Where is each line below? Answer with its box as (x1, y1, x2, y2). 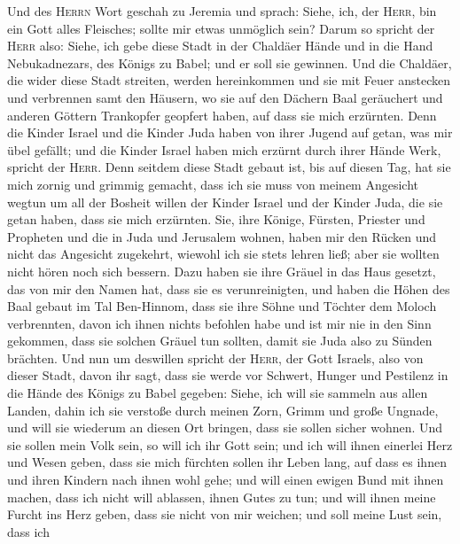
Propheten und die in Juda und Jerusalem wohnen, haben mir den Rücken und (7, 227, 437, 245)
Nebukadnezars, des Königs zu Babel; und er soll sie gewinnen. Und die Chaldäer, (7, 53, 452, 72)
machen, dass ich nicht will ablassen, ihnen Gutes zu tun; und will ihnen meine (7, 487, 436, 506)
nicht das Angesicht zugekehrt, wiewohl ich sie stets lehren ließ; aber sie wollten (7, 245, 440, 263)
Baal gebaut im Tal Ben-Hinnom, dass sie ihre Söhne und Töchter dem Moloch (7, 297, 437, 315)
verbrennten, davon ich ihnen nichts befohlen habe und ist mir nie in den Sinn (7, 314, 432, 332)
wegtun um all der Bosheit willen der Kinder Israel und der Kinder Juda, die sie (7, 192, 443, 211)
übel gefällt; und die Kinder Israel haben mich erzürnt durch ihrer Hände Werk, (7, 140, 441, 159)
